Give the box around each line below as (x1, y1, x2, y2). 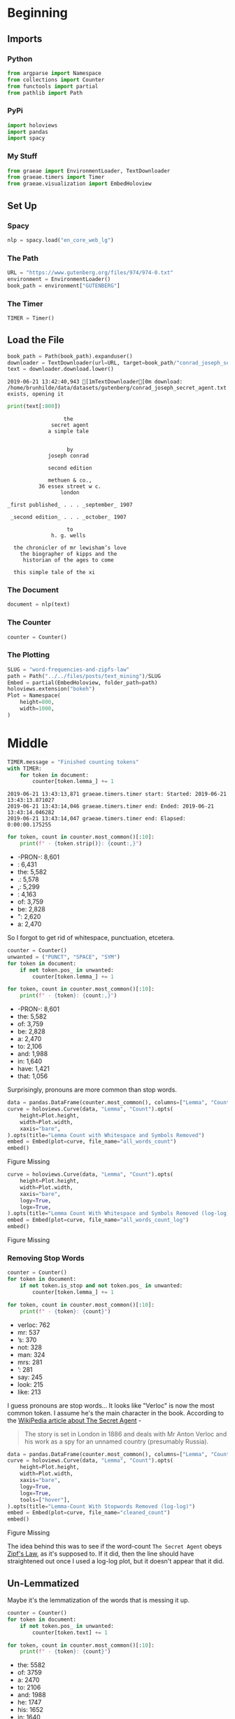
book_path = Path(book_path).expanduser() (7, 353, 133, 360)
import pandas (7, 128, 49, 135)
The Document (7, 585, 59, 595)
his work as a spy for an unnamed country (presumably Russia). (24, 1437, 208, 1446)
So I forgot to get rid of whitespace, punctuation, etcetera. (7, 934, 175, 942)
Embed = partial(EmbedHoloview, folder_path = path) (7, 679, 158, 686)
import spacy (7, 135, 45, 142)
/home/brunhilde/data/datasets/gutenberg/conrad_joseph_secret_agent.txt (7, 384, 227, 392)
